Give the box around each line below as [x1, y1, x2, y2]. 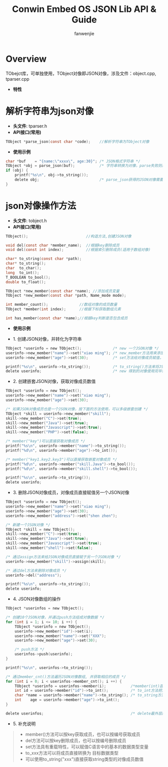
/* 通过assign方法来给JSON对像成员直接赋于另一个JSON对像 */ [5, 554, 121, 559]
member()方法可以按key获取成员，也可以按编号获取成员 [25, 731, 141, 737]
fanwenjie [74, 30, 94, 36]
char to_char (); [5, 265, 42, 271]
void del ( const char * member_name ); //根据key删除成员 [5, 243, 120, 248]
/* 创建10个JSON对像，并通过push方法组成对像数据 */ [5, 615, 105, 620]
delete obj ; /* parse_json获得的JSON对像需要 [14, 177, 164, 182]
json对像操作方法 [5, 200, 76, 211]
